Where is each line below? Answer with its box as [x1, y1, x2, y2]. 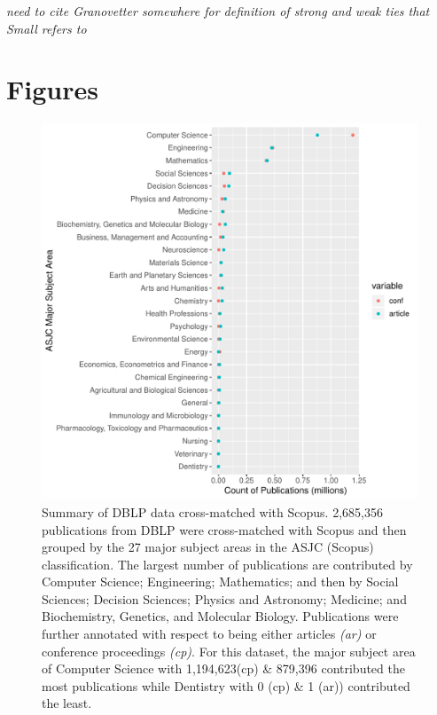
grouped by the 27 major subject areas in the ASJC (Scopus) [42, 538, 374, 556]
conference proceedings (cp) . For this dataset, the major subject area [42, 641, 416, 660]
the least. [42, 694, 92, 712]
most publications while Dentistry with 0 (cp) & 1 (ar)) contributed [42, 676, 410, 695]
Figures [6, 71, 98, 107]
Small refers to [6, 19, 87, 37]
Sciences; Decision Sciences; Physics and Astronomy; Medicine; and [42, 589, 407, 608]
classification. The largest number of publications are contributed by [42, 554, 413, 573]
